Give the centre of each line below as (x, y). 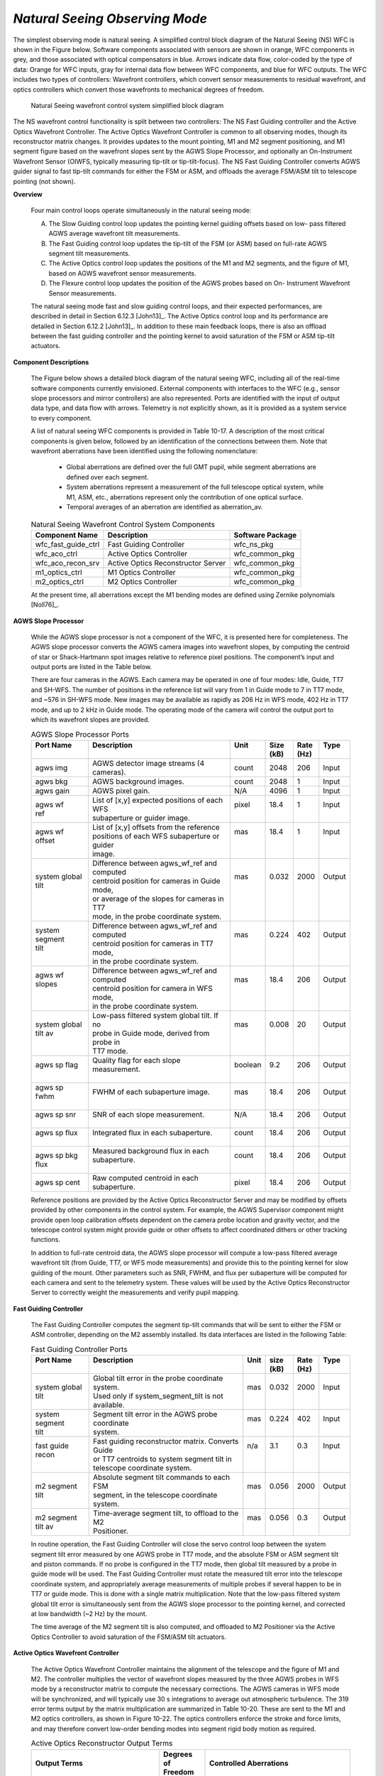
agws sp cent (58, 1182)
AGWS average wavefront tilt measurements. (114, 234)
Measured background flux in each (151, 1151)
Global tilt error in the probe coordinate (158, 1378)
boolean (248, 1064)
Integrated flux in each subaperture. (152, 1132)
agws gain (52, 791)
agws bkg (51, 781)
